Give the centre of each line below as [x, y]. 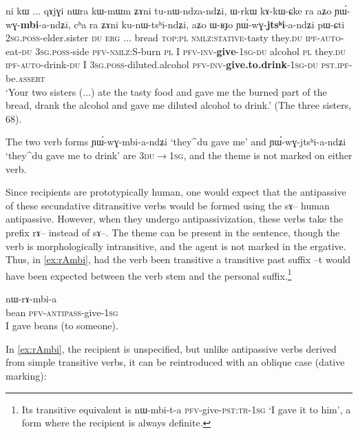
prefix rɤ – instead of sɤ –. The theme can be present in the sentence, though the [173, 232]
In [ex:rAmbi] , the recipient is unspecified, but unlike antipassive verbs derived [171, 348]
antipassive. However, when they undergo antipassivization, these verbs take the [175, 219]
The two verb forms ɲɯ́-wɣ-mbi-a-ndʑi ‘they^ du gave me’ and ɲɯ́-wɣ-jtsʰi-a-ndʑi [176, 142]
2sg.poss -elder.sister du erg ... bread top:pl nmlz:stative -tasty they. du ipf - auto [173, 38]
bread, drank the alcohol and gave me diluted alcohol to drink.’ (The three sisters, [179, 105]
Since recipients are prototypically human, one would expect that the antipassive [176, 192]
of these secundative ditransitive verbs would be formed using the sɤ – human [168, 205]
